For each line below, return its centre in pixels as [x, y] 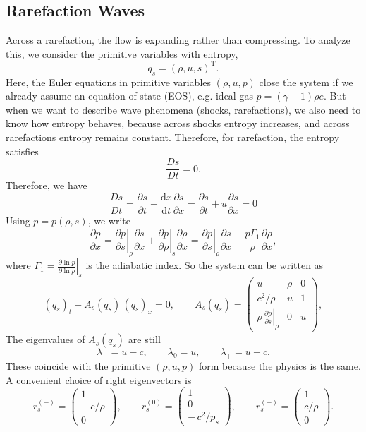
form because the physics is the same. [280, 365]
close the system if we [306, 82]
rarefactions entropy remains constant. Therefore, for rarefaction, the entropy [173, 137]
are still [144, 339]
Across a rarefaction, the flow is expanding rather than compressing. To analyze [178, 40]
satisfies [22, 151]
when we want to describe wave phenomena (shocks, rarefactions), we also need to [183, 109]
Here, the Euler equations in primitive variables [109, 82]
